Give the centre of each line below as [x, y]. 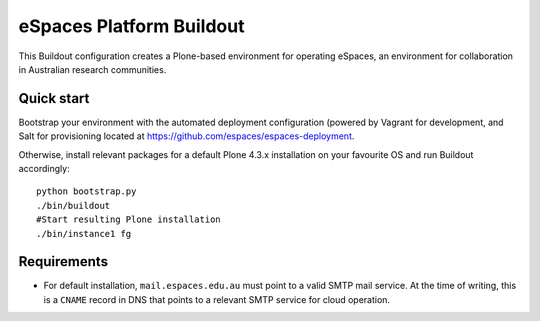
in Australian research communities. [92, 69]
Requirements [63, 261]
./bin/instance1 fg [84, 233]
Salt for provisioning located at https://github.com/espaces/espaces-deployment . [186, 136]
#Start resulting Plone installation [129, 219]
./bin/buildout [73, 205]
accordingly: [44, 169]
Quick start [54, 98]
